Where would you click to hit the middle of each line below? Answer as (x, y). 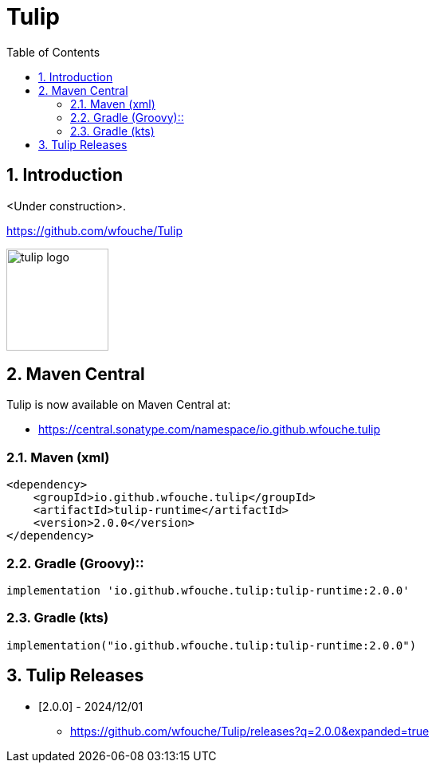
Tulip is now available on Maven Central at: (119, 405)
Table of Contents (53, 52)
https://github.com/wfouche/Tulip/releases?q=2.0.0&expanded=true (250, 731)
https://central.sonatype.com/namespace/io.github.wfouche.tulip (210, 430)
